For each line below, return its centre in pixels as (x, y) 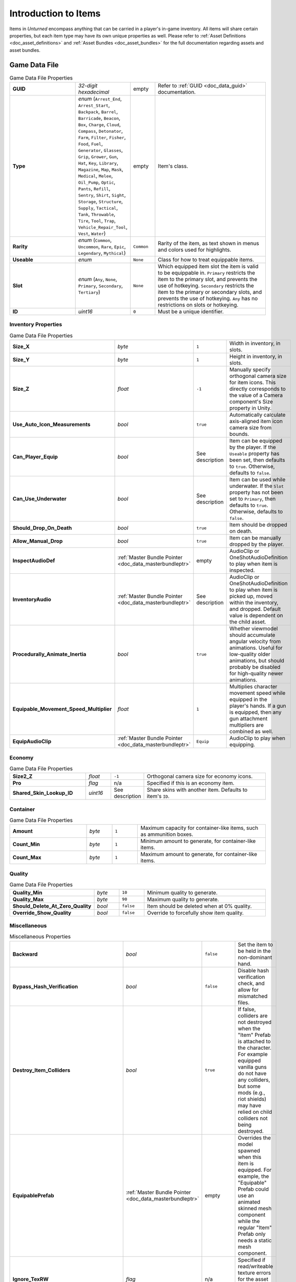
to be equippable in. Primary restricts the (207, 273)
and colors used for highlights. (195, 250)
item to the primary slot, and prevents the (208, 279)
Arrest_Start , (94, 105)
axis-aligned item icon (256, 422)
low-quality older (250, 654)
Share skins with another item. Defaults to (197, 790)
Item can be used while (258, 479)
